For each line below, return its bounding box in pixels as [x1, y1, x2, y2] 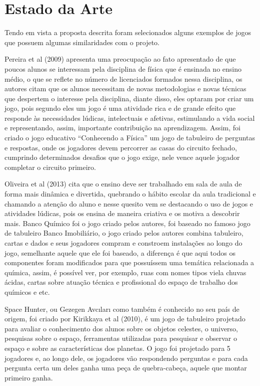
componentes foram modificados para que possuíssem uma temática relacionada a [4, 257, 254, 268]
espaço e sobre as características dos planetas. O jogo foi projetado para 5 [4, 342, 230, 353]
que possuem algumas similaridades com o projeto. [4, 37, 160, 47]
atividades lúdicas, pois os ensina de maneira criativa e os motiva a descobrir [4, 208, 240, 219]
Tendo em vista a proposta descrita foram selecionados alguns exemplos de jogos [4, 27, 251, 38]
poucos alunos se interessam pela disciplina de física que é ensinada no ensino [4, 63, 241, 74]
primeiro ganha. [4, 372, 53, 382]
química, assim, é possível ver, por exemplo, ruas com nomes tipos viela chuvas [4, 267, 246, 277]
